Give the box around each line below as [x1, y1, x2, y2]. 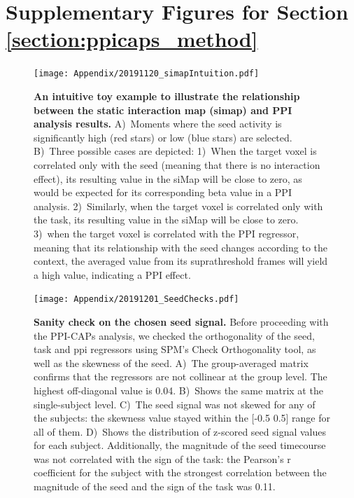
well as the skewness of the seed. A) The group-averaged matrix [34, 355, 309, 370]
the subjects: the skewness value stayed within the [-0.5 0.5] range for [34, 410, 331, 425]
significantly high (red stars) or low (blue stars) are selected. [34, 130, 292, 144]
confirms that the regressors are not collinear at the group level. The [34, 369, 327, 384]
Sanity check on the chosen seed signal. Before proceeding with [34, 314, 329, 328]
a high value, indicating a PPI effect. [34, 267, 191, 282]
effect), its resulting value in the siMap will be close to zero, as [34, 171, 302, 186]
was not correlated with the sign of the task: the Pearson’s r [34, 451, 291, 466]
